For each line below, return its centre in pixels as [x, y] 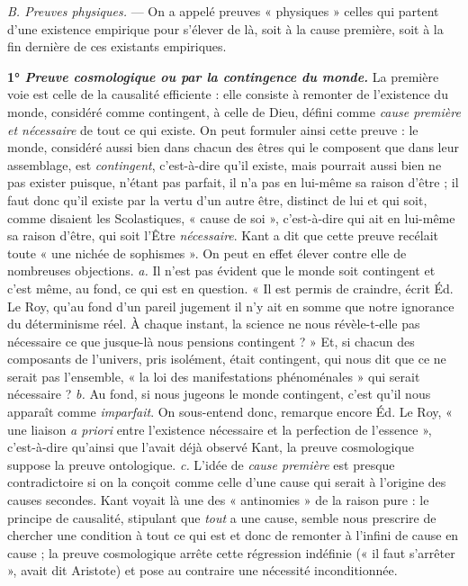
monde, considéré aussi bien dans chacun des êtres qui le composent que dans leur [233, 147]
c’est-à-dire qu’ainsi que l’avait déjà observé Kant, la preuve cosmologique [211, 447]
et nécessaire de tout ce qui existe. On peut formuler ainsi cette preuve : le [213, 129]
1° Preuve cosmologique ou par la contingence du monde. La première [223, 76]
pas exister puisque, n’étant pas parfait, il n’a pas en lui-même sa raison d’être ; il [233, 182]
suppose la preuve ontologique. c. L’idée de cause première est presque [201, 464]
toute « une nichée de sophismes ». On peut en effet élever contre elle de [207, 252]
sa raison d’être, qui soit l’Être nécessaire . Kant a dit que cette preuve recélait [223, 235]
